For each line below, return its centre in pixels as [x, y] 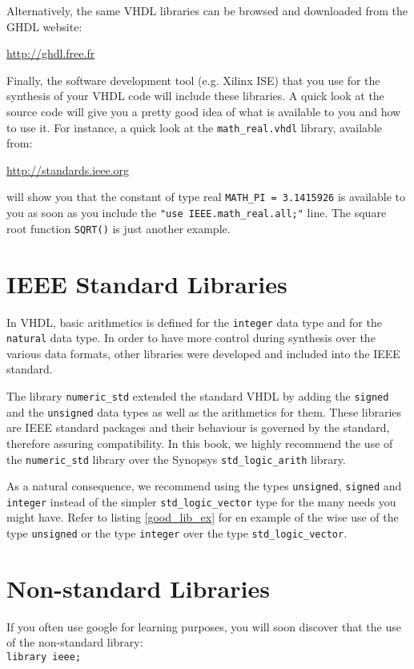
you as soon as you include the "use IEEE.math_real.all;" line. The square [197, 213]
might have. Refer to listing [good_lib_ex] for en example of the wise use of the [203, 517]
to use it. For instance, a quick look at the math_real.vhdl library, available [195, 127]
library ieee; [44, 657]
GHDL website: [44, 26]
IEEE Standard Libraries [147, 283]
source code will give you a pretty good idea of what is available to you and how [204, 111]
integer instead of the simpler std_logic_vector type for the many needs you [201, 501]
